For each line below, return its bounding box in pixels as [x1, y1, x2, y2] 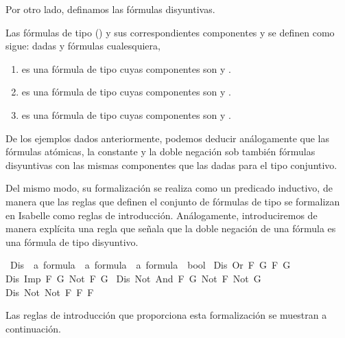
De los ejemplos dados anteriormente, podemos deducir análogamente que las [5, 131, 329, 145]
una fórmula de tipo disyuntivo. [5, 234, 139, 249]
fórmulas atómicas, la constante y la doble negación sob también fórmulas [5, 144, 316, 159]
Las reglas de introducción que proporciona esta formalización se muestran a [5, 308, 327, 322]
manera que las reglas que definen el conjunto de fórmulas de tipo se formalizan [5, 194, 340, 208]
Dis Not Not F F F [5, 284, 94, 299]
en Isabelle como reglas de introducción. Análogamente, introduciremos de [5, 207, 318, 222]
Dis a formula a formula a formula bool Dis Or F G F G [10, 258, 291, 272]
